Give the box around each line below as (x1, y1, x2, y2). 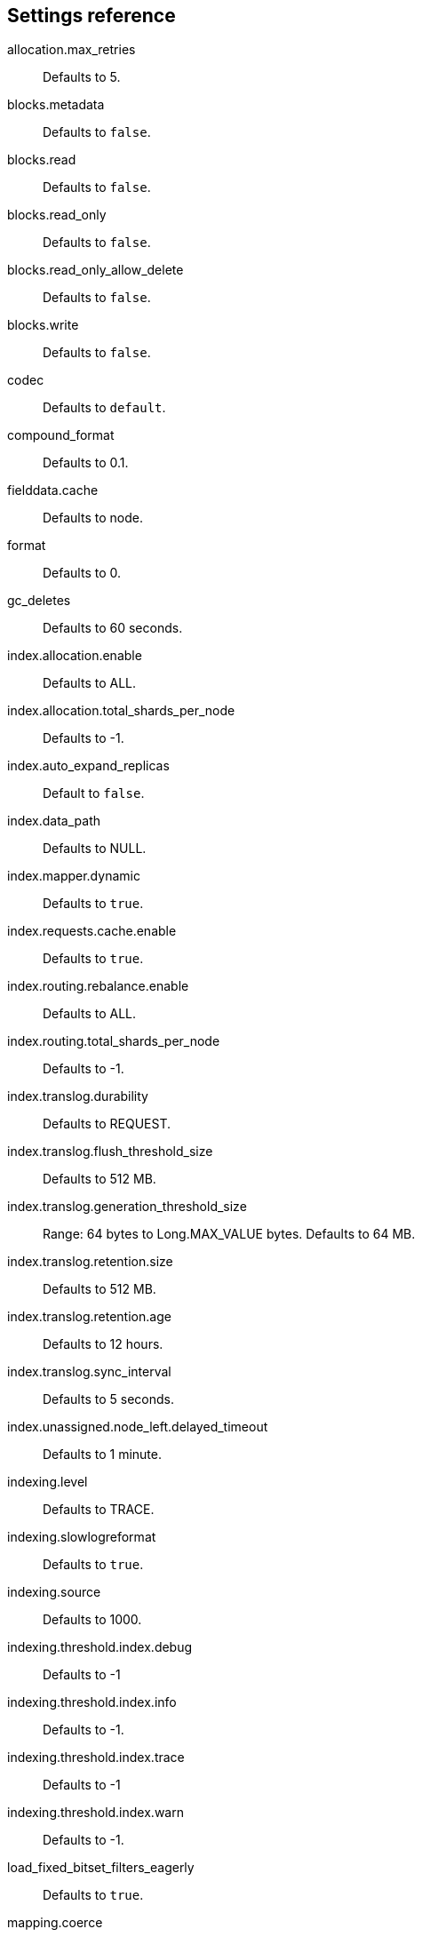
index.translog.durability (7, 1088, 148, 1104)
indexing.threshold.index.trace (7, 1750, 185, 1766)
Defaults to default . (43, 400, 166, 416)
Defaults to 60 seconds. (43, 620, 183, 636)
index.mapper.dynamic (7, 868, 140, 884)
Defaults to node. (43, 510, 143, 526)
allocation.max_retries (7, 42, 136, 58)
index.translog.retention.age (7, 1309, 171, 1325)
